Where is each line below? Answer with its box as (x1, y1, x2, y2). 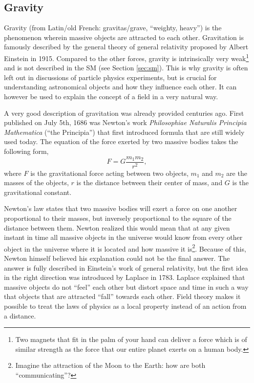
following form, (4, 146, 49, 156)
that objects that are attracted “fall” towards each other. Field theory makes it (4, 291, 241, 301)
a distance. (4, 310, 36, 320)
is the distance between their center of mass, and (76, 177, 223, 188)
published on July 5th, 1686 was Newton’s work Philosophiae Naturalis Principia (4, 117, 247, 128)
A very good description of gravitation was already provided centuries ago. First (4, 107, 244, 118)
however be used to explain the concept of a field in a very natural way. (4, 91, 218, 102)
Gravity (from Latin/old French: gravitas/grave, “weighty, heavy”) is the (4, 22, 222, 33)
